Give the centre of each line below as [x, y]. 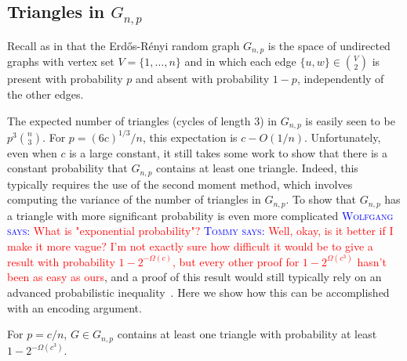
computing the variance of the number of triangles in [134, 199]
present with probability [65, 79]
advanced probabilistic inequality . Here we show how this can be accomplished [198, 292]
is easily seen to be [350, 120]
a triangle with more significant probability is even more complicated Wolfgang [200, 215]
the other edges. [45, 94]
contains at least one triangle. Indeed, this [257, 168]
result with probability [61, 261]
